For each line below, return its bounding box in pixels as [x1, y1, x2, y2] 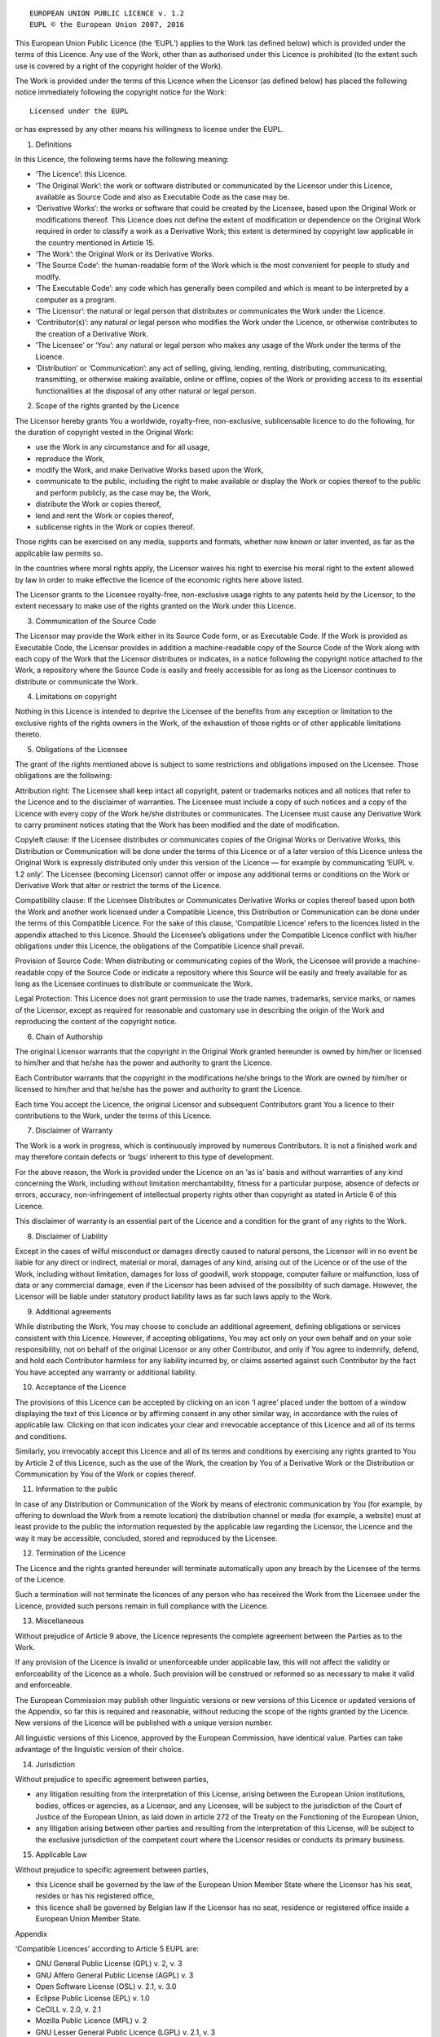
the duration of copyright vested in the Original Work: [15, 427, 195, 437]
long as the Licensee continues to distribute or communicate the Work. [15, 979, 253, 989]
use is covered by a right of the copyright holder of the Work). [15, 61, 223, 71]
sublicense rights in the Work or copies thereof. [35, 522, 196, 532]
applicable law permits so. [15, 548, 103, 558]
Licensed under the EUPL [29, 106, 129, 116]
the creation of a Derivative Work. [35, 328, 149, 338]
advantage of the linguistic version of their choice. [15, 1744, 184, 1754]
